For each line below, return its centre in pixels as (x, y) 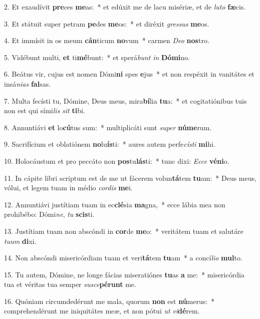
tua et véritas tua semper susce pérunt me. (70, 284)
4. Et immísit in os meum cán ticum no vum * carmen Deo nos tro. (107, 40)
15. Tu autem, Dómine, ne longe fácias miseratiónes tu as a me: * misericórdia (124, 274)
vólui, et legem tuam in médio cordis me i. (68, 188)
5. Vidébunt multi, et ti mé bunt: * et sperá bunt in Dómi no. (97, 57)
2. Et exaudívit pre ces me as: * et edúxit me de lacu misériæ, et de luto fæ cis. (125, 7)
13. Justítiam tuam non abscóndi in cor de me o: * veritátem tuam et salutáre (124, 231)
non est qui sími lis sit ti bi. (45, 110)
